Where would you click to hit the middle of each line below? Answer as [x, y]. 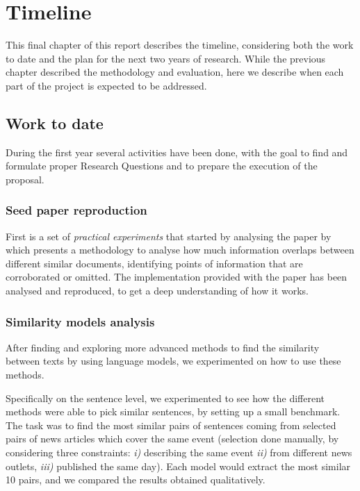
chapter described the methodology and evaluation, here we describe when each [175, 72]
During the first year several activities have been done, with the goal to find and [177, 152]
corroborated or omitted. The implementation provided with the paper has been [177, 277]
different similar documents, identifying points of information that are [154, 263]
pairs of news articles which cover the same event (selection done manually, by [172, 439]
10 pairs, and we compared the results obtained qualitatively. [136, 480]
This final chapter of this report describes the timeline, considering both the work [180, 45]
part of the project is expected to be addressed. [106, 85]
